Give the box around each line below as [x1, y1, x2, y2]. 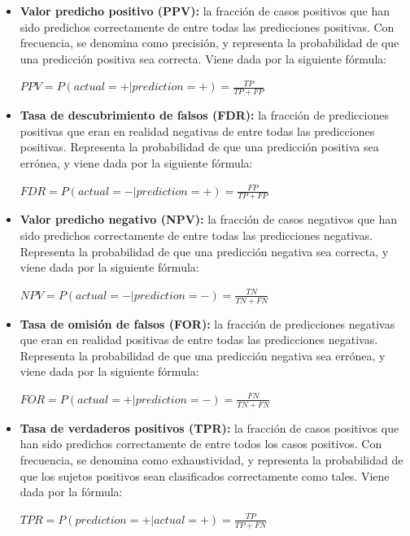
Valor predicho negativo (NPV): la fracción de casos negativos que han [20, 211, 398, 228]
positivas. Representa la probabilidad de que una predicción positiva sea [20, 138, 379, 155]
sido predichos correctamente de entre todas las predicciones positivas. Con [20, 18, 395, 35]
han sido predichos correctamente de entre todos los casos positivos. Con [20, 435, 382, 452]
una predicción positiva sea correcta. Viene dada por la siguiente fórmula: [20, 50, 387, 67]
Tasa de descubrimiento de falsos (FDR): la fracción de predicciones [20, 107, 389, 124]
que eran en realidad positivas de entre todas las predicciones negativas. [20, 331, 378, 348]
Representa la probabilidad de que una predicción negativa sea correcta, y [20, 242, 389, 259]
